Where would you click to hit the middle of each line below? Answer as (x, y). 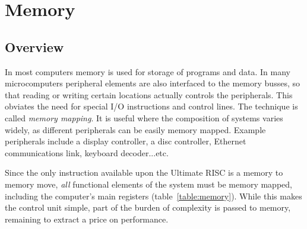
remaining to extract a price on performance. (87, 219)
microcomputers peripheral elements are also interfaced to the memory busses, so (152, 83)
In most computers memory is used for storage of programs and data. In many (148, 71)
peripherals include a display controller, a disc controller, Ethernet (126, 141)
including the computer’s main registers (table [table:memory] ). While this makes (153, 196)
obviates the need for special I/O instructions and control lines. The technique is (151, 106)
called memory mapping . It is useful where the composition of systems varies (144, 117)
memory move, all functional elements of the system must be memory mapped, (148, 184)
